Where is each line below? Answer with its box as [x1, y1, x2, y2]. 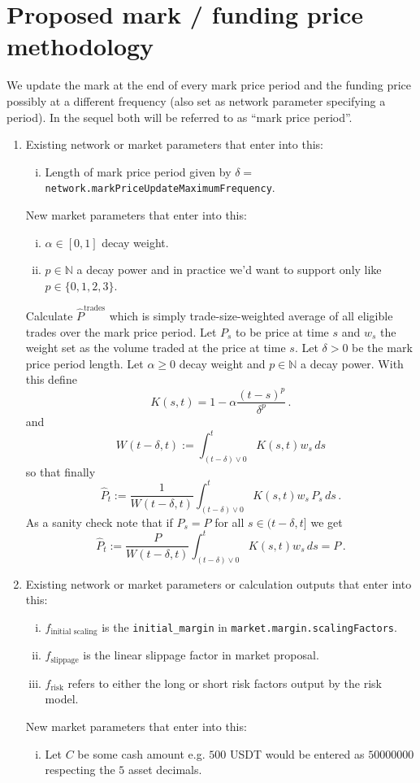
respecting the [45, 761, 115, 778]
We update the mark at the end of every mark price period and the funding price [6, 76, 412, 94]
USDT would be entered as [229, 745, 365, 762]
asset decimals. [128, 761, 202, 778]
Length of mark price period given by [45, 163, 232, 180]
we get [310, 513, 343, 530]
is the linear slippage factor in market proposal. [83, 646, 319, 663]
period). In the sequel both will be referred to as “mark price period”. [6, 108, 353, 125]
